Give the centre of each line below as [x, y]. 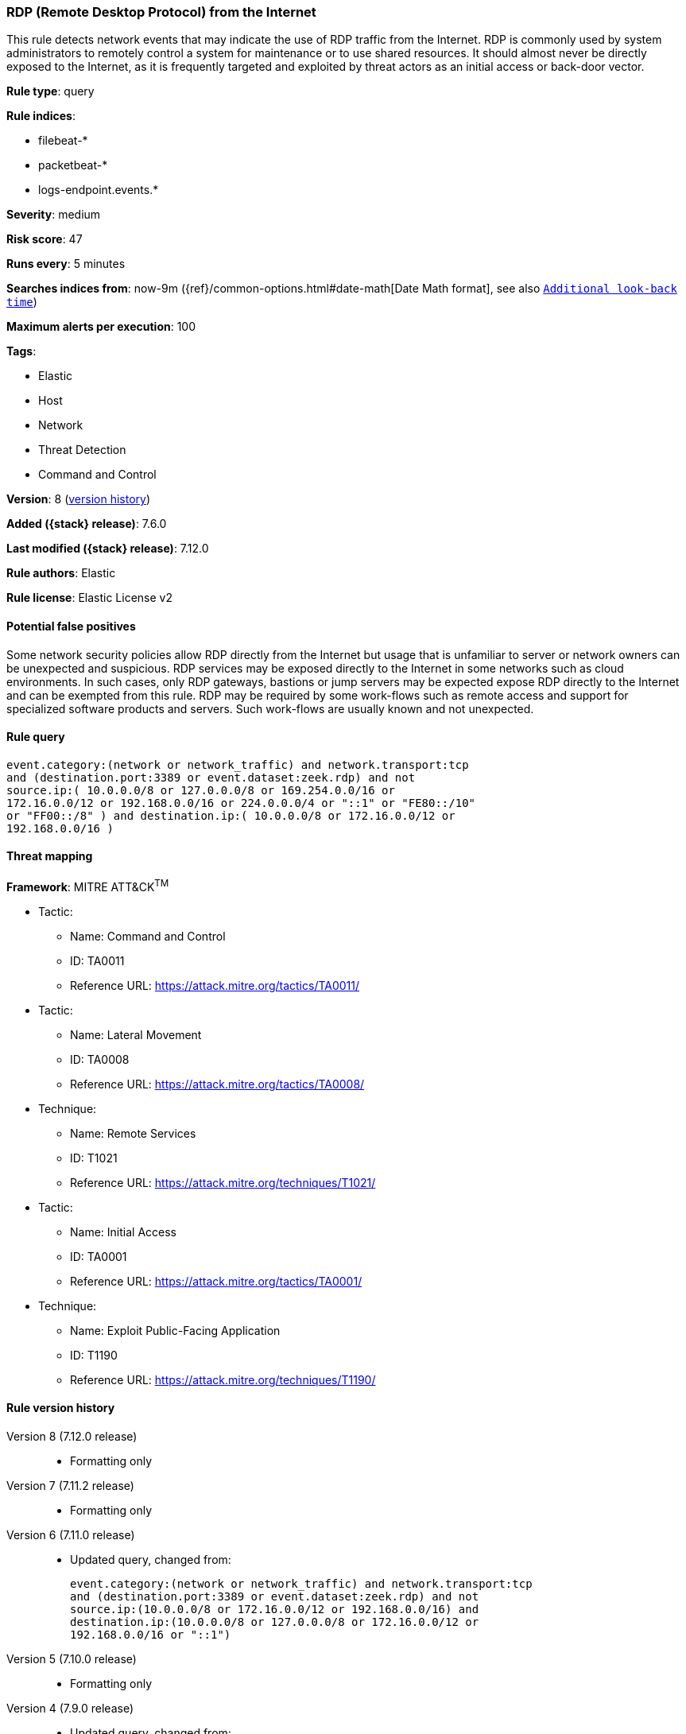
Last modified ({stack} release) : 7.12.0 [108, 549]
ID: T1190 [94, 1355]
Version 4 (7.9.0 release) [70, 1708]
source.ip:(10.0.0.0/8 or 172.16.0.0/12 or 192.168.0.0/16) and [275, 1609]
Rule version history [61, 1408]
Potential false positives [71, 626]
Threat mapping [50, 856]
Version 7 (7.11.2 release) [70, 1485]
